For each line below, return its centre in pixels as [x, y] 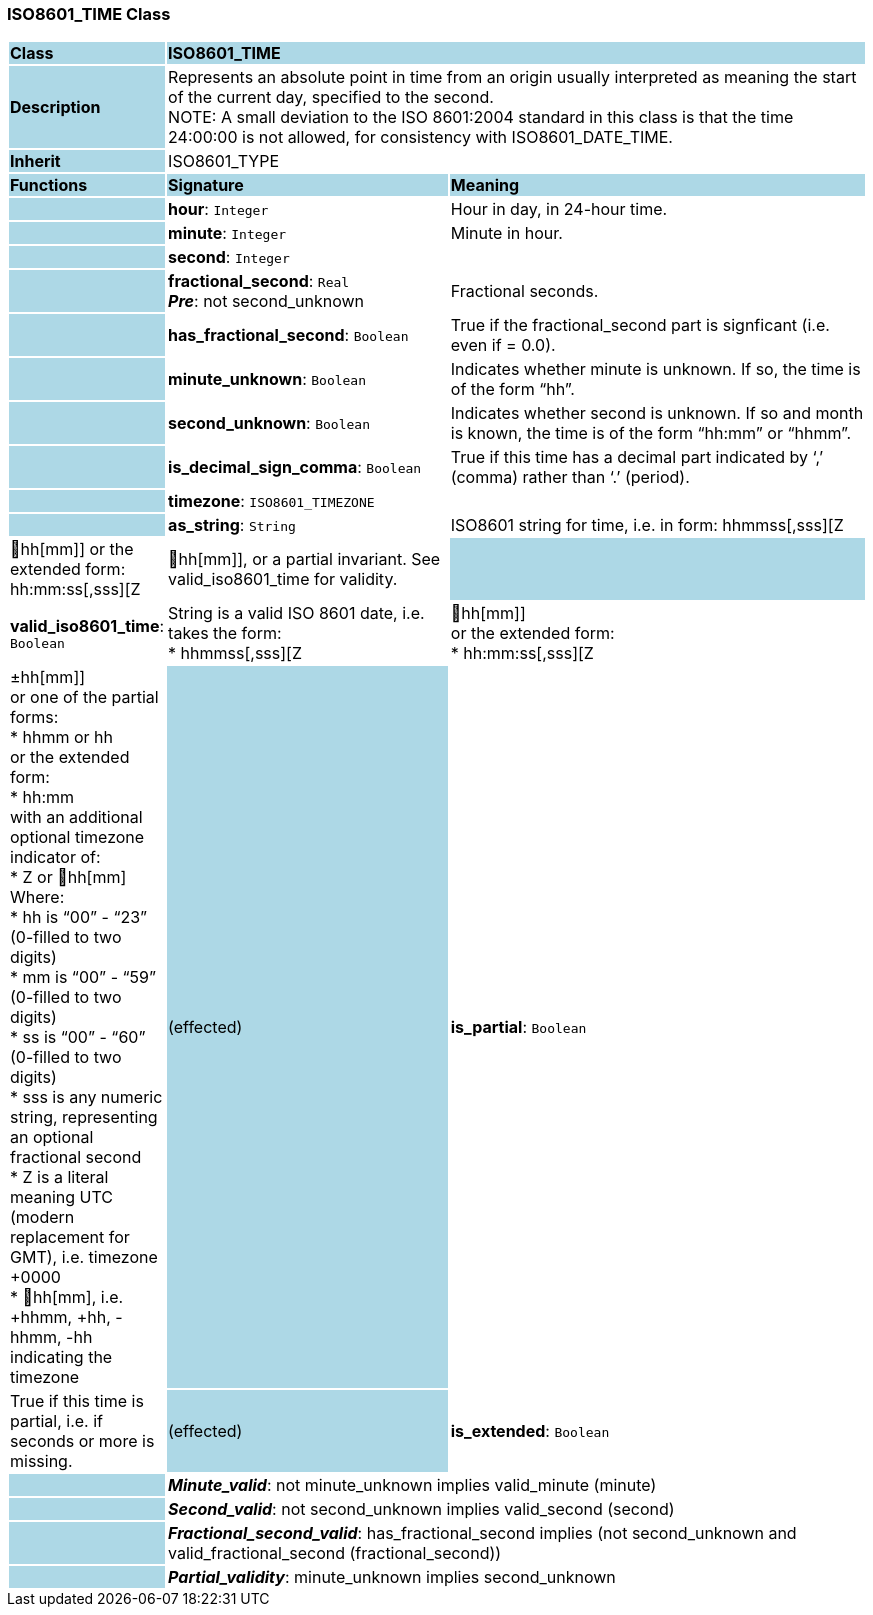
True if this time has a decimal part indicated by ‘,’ [637, 457]
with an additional [76, 817]
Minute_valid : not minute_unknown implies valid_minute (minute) [412, 1485]
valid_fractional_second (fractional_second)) [335, 1553]
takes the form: [225, 633]
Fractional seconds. [524, 291]
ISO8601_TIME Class [89, 14]
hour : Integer [218, 209]
